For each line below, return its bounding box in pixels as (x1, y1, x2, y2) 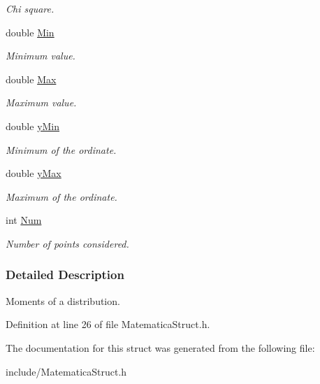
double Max (6, 71, 57, 86)
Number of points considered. (6, 236, 129, 250)
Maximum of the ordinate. (6, 189, 117, 204)
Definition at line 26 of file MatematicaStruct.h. (6, 317, 210, 332)
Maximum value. (6, 95, 77, 110)
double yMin (6, 118, 60, 133)
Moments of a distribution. (6, 293, 120, 308)
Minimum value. (6, 48, 75, 63)
